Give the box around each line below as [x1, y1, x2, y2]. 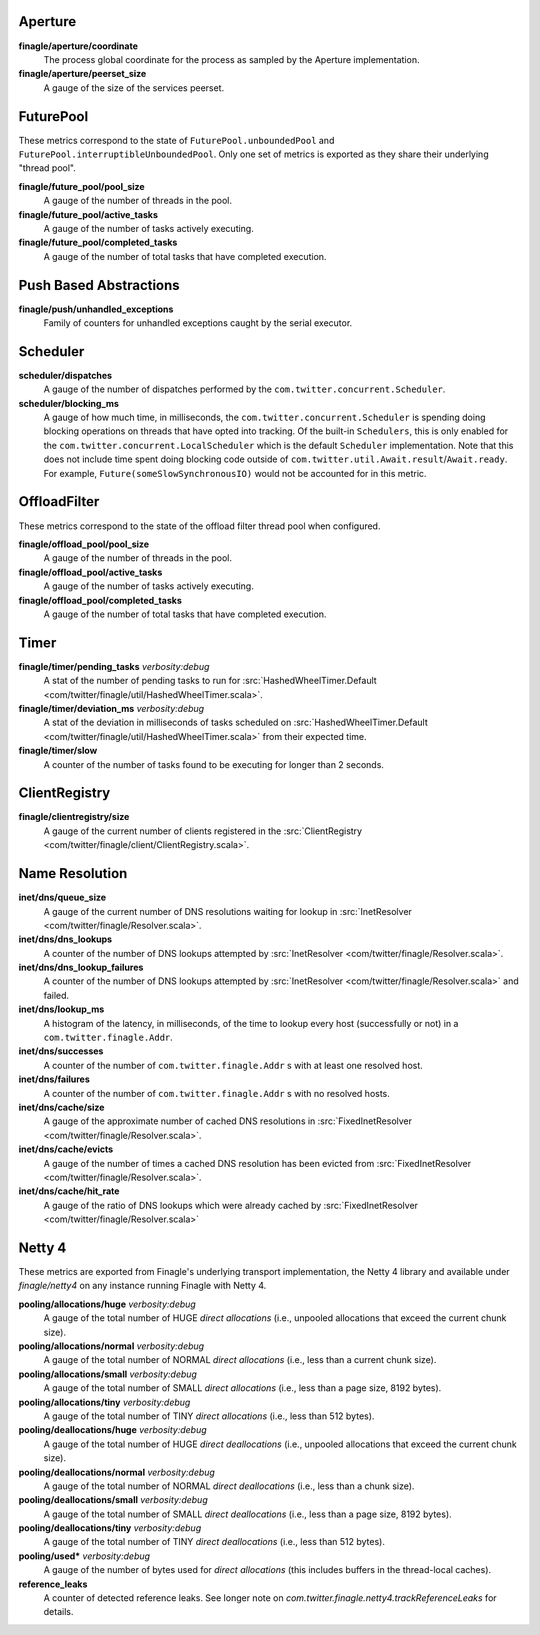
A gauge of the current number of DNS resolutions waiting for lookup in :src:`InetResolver [43, 905, 412, 917]
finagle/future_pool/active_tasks [18, 208, 159, 220]
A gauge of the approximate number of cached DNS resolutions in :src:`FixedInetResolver [43, 1115, 413, 1127]
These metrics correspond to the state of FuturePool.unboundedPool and [18, 134, 335, 146]
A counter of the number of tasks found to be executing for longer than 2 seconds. [43, 758, 385, 770]
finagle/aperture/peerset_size [18, 68, 147, 80]
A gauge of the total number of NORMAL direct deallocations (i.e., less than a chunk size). [43, 1480, 415, 1492]
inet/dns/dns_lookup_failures [18, 961, 144, 974]
